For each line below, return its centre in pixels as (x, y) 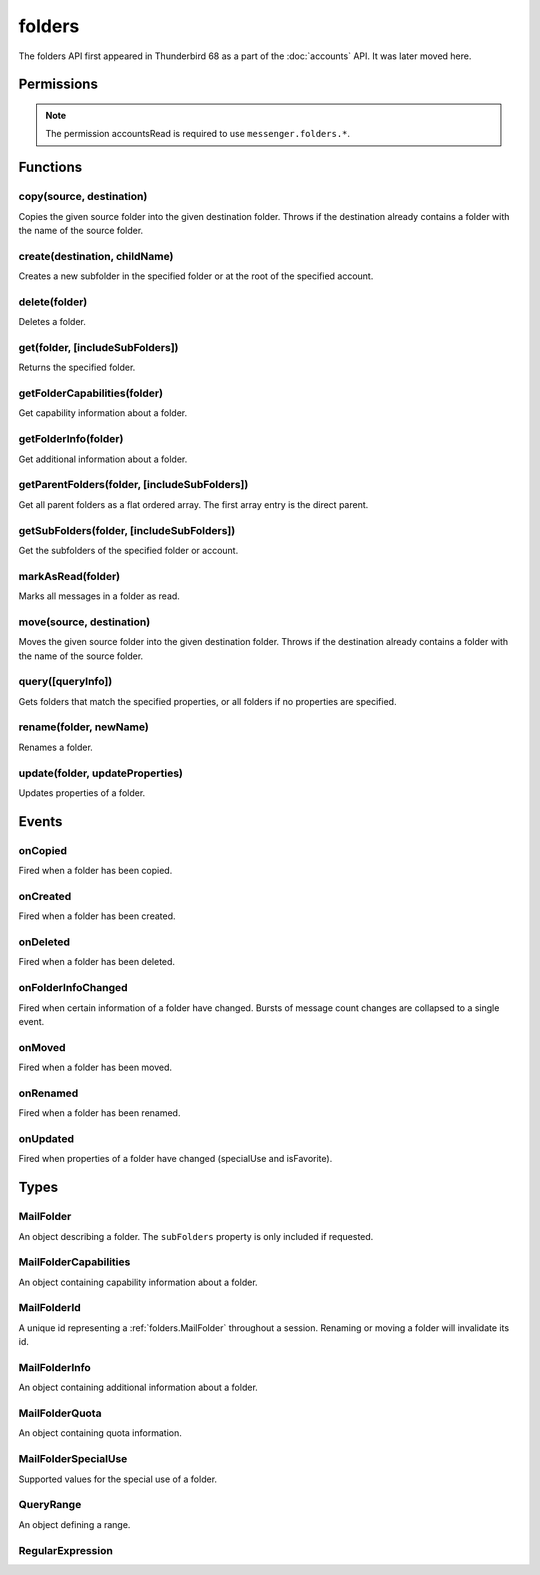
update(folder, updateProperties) (101, 773)
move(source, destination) (84, 622)
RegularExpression (66, 1550)
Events (40, 821)
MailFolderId (50, 1308)
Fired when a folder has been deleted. (96, 962)
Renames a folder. (56, 747)
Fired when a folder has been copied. (95, 871)
